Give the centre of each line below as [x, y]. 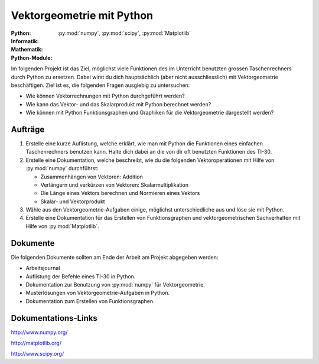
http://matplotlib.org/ [36, 343]
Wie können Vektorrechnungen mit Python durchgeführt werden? [105, 96]
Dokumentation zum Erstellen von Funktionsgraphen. [90, 301]
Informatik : [25, 41]
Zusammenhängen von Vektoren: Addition [92, 177]
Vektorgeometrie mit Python [82, 15]
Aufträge [28, 129]
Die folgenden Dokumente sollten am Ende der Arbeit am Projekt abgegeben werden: [115, 257]
